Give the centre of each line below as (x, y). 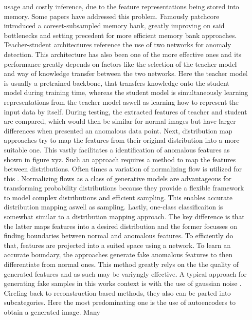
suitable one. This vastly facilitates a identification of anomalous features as (117, 149)
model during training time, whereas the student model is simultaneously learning (126, 92)
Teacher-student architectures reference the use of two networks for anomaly (117, 45)
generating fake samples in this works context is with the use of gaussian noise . (123, 283)
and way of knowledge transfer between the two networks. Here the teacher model (126, 73)
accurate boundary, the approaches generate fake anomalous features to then (118, 254)
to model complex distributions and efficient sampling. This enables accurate (118, 197)
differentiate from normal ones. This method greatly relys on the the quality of (121, 264)
